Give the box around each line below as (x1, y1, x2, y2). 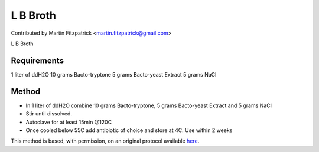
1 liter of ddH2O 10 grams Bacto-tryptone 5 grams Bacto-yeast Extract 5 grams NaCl (11, 71, 217, 78)
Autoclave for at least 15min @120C (25, 118, 112, 125)
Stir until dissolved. (25, 110, 72, 117)
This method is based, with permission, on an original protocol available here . (11, 137, 200, 144)
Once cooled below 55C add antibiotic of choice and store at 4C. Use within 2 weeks (25, 127, 233, 134)
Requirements (11, 55, 64, 65)
